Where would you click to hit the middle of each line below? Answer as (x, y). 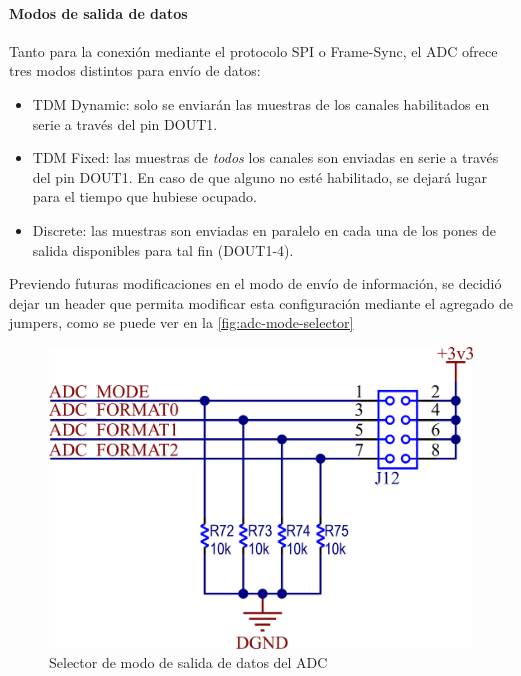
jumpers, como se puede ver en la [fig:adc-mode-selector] (181, 322)
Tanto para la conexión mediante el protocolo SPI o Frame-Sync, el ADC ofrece (253, 50)
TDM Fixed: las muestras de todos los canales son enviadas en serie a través (265, 157)
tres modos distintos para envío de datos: (135, 70)
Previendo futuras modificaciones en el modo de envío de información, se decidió (255, 283)
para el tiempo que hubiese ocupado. (144, 196)
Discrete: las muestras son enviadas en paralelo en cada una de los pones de (264, 229)
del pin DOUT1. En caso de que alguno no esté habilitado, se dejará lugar (259, 176)
